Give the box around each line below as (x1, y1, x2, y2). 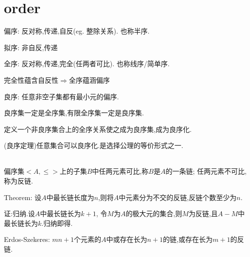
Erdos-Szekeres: (4, 234, 50, 244)
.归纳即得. (41, 218, 73, 228)
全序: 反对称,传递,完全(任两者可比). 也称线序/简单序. (4, 58, 170, 69)
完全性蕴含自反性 (4, 74, 58, 85)
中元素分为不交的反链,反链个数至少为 (119, 192, 237, 202)
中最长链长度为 (46, 192, 94, 202)
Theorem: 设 (4, 192, 42, 202)
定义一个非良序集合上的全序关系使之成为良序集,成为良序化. (4, 124, 192, 134)
